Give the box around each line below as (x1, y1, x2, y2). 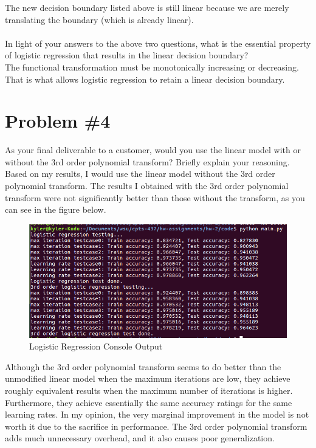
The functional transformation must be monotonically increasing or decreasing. (5, 60, 299, 73)
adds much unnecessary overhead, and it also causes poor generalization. (5, 432, 275, 444)
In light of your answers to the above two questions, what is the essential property (5, 36, 311, 49)
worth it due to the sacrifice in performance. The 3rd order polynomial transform (5, 419, 307, 432)
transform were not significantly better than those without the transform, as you (5, 191, 305, 204)
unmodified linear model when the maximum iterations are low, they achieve (5, 372, 290, 385)
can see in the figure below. (5, 203, 106, 216)
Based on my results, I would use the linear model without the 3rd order (5, 167, 275, 180)
